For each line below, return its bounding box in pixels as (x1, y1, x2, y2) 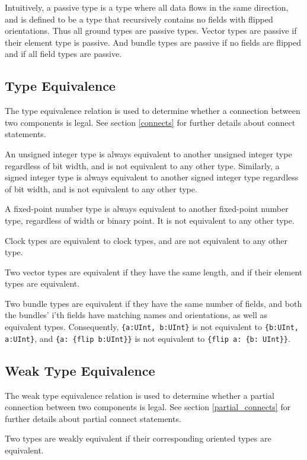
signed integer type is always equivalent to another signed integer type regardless (5, 171, 299, 183)
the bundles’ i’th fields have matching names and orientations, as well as (5, 309, 268, 321)
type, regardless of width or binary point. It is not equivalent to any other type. (5, 214, 295, 226)
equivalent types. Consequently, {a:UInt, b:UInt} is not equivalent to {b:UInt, (5, 321, 299, 333)
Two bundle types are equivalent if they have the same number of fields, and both (5, 297, 302, 309)
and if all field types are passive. (5, 47, 122, 60)
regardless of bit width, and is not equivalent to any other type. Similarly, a (5, 159, 280, 172)
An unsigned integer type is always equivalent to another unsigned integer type (5, 147, 292, 160)
